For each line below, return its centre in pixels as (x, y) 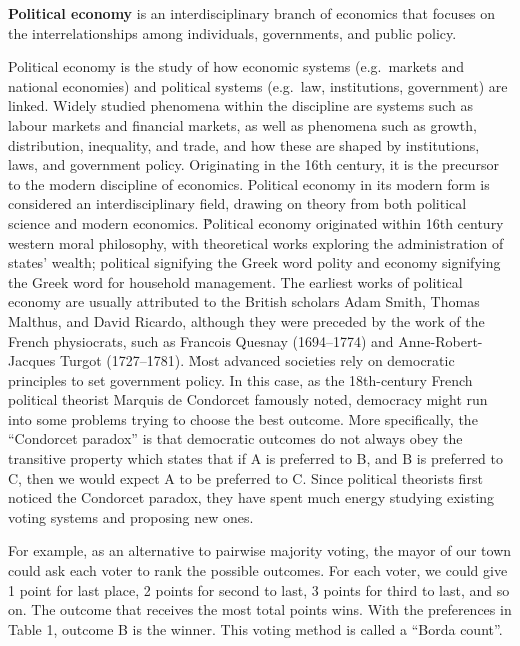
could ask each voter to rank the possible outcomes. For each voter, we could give (258, 570)
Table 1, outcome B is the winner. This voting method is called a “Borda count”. (255, 628)
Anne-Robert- (440, 340)
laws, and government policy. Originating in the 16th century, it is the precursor (253, 164)
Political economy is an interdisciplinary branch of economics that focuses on (252, 13)
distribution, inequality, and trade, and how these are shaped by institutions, (244, 144)
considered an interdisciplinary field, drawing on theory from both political (237, 203)
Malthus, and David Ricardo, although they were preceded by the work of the (246, 320)
